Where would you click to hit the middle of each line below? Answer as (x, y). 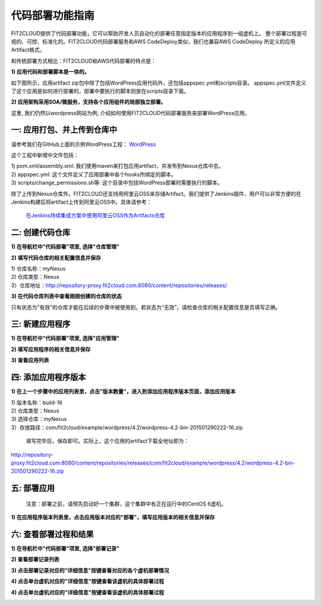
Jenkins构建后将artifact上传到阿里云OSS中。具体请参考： (81, 202)
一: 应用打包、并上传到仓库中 (64, 130)
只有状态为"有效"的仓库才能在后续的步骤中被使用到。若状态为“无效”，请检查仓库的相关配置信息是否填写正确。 (146, 307)
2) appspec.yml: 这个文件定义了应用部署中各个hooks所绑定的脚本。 (94, 174)
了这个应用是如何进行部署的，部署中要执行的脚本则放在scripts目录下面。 (100, 91)
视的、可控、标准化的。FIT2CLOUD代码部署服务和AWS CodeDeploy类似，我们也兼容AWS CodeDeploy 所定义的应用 (153, 41)
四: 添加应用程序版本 (48, 377)
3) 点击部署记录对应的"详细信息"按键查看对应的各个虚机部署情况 (90, 570)
